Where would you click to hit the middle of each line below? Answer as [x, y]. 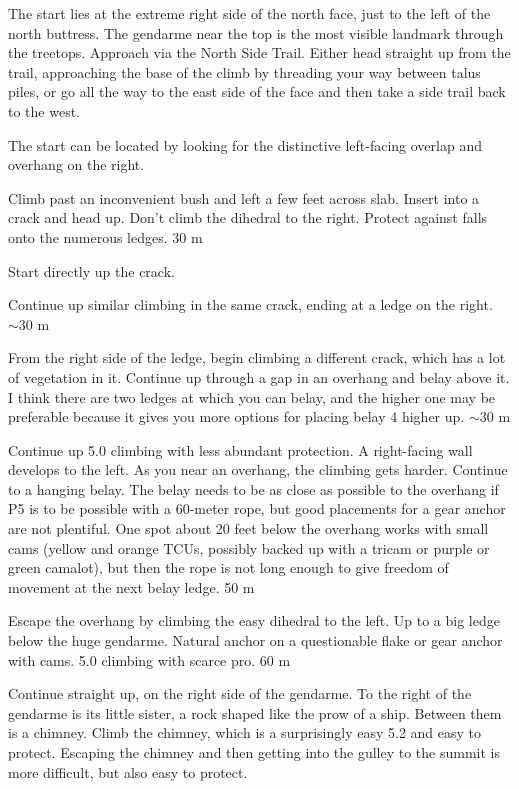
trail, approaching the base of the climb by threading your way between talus [244, 71]
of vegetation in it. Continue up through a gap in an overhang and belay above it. [259, 376]
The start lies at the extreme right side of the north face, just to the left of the [249, 13]
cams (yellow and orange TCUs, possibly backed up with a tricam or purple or [249, 547]
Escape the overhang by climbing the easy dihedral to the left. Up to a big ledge [254, 620]
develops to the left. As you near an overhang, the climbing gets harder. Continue [258, 469]
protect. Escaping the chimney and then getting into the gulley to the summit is [254, 752]
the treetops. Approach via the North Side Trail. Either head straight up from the [259, 52]
